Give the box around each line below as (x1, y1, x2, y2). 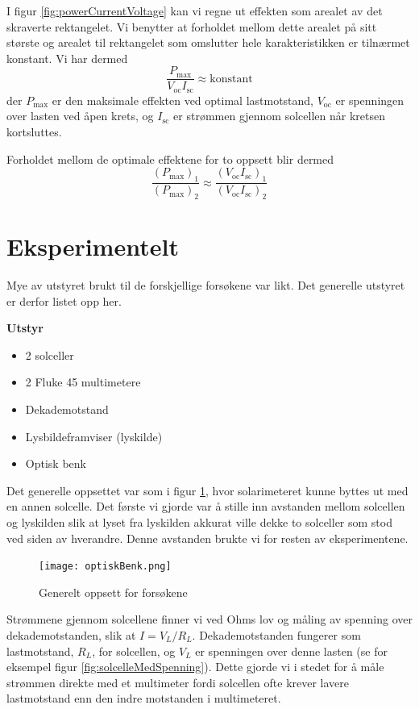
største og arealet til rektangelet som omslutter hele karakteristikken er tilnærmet (6, 34, 410, 51)
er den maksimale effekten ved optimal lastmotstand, (52, 91, 314, 108)
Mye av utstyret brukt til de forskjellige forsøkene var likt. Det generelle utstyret (6, 277, 405, 294)
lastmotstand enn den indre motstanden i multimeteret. (6, 690, 281, 707)
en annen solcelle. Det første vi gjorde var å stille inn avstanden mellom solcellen (6, 498, 405, 515)
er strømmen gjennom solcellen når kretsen (173, 107, 385, 124)
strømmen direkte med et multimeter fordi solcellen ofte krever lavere (6, 674, 350, 690)
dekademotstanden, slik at (6, 626, 136, 643)
